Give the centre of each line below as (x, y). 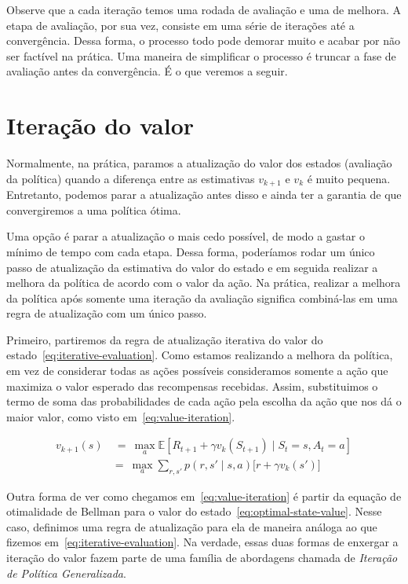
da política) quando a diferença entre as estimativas (131, 178)
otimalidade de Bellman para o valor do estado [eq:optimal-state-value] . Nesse (194, 511)
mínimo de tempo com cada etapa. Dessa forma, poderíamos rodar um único (191, 251)
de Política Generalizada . (66, 573)
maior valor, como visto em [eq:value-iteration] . (121, 416)
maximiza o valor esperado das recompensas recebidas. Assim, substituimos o (192, 386)
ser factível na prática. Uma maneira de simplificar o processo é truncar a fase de (201, 55)
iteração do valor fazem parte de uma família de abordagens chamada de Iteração (202, 557)
